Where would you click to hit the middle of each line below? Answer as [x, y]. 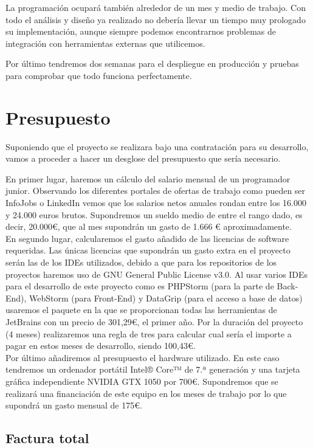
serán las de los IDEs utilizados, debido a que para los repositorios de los [141, 262]
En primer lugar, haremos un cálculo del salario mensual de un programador [148, 178]
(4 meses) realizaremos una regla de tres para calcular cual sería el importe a [149, 333]
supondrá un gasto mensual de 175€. [74, 405]
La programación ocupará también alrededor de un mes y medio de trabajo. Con [156, 7]
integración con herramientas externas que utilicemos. [105, 43]
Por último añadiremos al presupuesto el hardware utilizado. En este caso [143, 357]
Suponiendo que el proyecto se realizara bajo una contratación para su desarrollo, [157, 146]
